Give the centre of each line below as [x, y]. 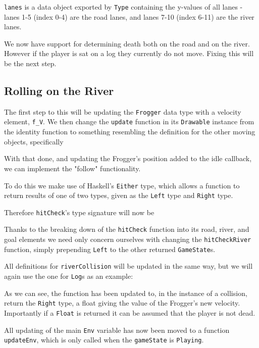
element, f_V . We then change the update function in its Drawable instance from [129, 121]
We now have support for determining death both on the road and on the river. [127, 43]
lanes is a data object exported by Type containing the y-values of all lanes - [123, 7]
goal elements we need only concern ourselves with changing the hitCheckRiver [128, 239]
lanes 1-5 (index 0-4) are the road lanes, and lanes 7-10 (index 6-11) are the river [129, 16]
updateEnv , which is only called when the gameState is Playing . [104, 340]
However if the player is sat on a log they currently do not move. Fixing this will [129, 53]
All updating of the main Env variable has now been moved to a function [117, 330]
